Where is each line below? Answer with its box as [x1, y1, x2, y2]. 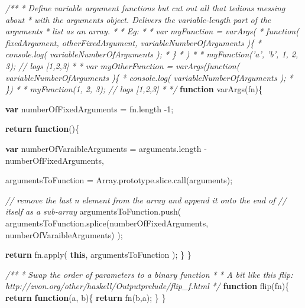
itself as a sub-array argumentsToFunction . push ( [5, 205, 181, 218]
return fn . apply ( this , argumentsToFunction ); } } [5, 248, 192, 261]
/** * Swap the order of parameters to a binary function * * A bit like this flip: [5, 268, 293, 280]
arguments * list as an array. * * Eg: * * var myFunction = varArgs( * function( [5, 25, 299, 37]
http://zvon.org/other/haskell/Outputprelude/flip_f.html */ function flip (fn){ [5, 280, 290, 292]
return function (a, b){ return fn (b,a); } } [5, 291, 166, 303]
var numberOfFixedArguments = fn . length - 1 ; [5, 102, 174, 115]
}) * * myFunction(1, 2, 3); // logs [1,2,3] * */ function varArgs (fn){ [5, 83, 262, 95]
